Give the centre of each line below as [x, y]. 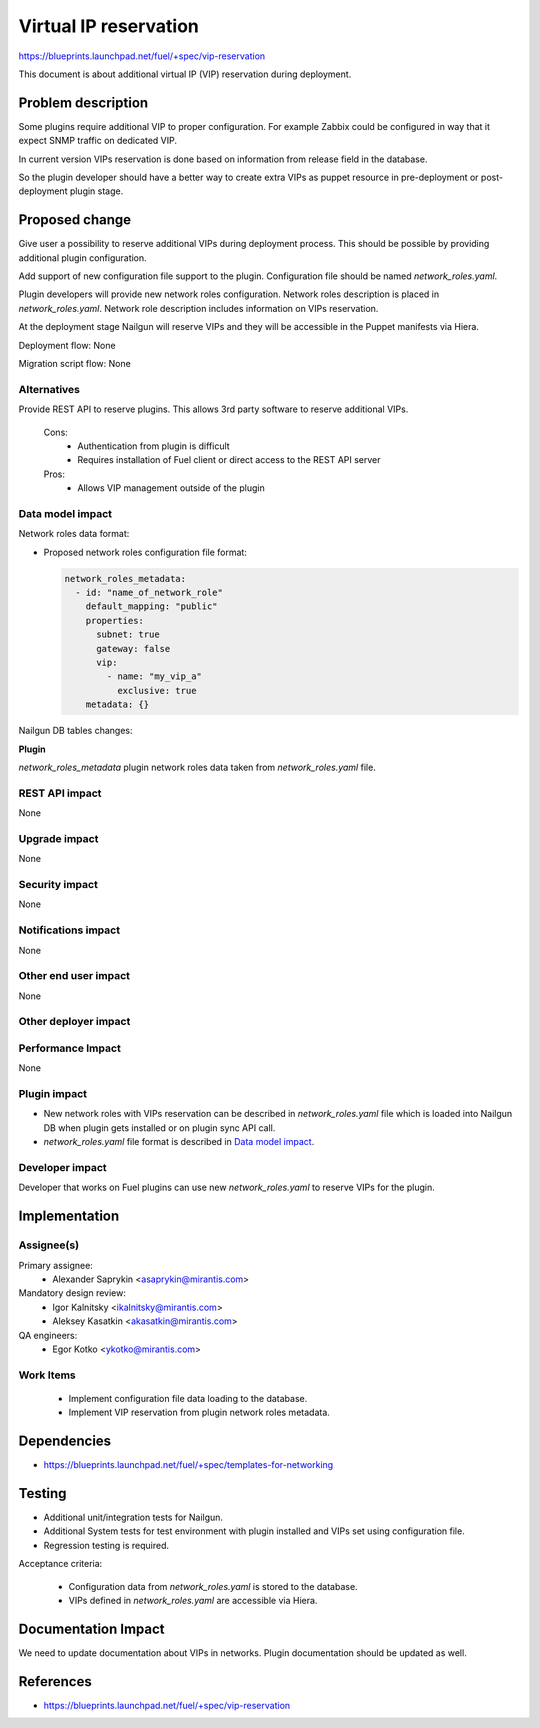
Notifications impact [69, 930]
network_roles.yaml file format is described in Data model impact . [179, 1142]
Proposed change [75, 220]
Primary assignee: [56, 1265]
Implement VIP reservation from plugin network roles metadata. [199, 1412]
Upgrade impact [58, 838]
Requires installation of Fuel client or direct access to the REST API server [229, 460]
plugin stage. [96, 191]
